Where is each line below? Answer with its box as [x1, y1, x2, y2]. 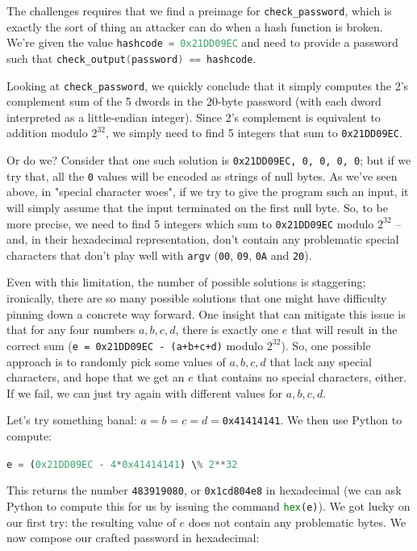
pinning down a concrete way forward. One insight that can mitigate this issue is [6, 305, 406, 322]
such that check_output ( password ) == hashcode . [6, 49, 256, 66]
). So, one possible [281, 336, 371, 353]
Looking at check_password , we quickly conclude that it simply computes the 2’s [6, 77, 409, 94]
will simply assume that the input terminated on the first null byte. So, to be [6, 198, 388, 215]
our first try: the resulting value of [6, 513, 176, 530]
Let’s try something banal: [6, 411, 137, 428]
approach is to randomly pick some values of [6, 353, 226, 369]
